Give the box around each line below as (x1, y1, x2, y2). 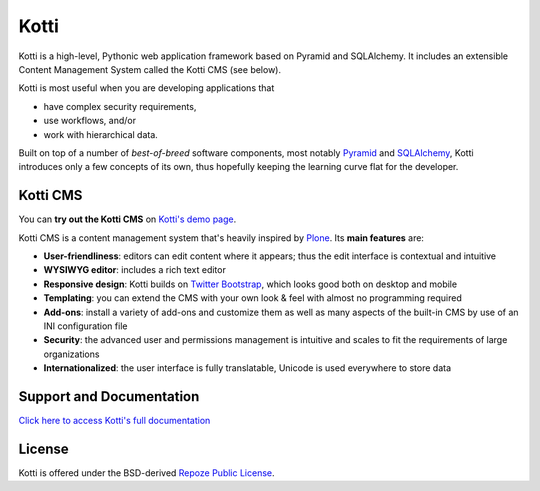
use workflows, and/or (43, 115, 137, 127)
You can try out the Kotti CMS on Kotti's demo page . (18, 213, 237, 225)
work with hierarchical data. (43, 128, 159, 140)
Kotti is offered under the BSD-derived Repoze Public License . (18, 466, 275, 479)
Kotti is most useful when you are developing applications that (18, 82, 275, 94)
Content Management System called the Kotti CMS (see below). (18, 63, 282, 75)
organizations (43, 348, 100, 360)
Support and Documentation (18, 388, 200, 405)
